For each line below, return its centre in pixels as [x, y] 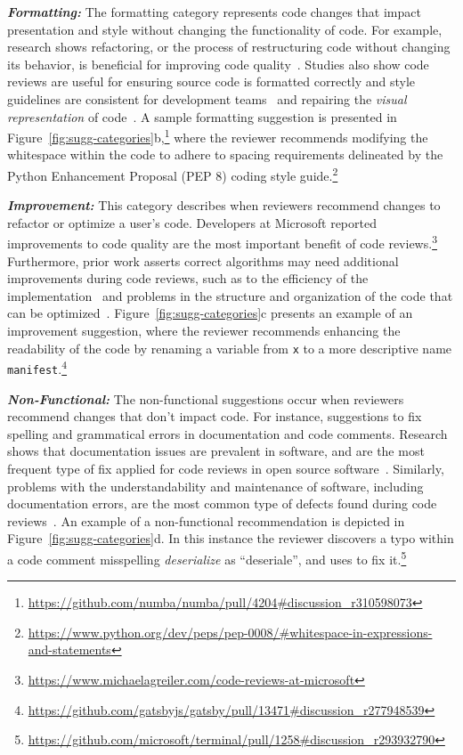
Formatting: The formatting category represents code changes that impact [214, 12]
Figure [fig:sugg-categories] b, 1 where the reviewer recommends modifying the [218, 136]
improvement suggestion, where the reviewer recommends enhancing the [204, 331]
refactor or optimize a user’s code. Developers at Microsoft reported [192, 222]
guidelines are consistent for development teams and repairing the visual [207, 98]
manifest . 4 [37, 367]
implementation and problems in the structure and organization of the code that [230, 295]
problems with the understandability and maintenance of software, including [215, 486]
